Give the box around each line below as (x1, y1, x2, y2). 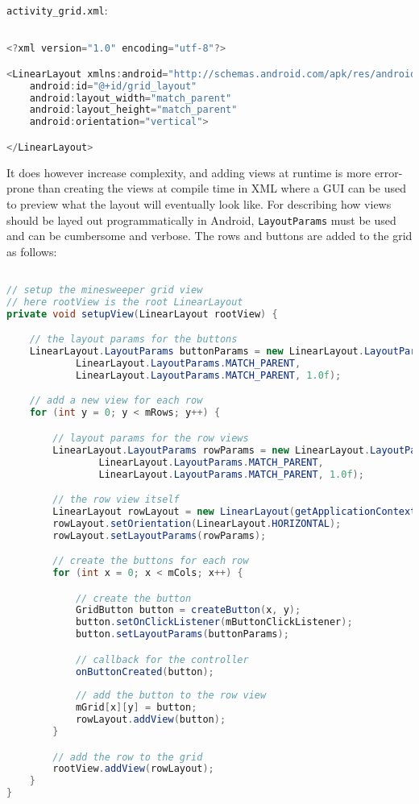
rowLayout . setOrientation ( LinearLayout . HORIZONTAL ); (52, 517, 342, 529)
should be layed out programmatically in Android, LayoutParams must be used (6, 211, 396, 228)
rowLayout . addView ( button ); (75, 714, 226, 726)
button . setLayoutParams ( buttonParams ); (75, 628, 289, 640)
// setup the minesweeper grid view (6, 284, 203, 296)
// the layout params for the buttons (29, 334, 238, 346)
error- (374, 164, 403, 180)
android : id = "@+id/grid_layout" (29, 80, 197, 92)
